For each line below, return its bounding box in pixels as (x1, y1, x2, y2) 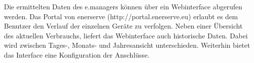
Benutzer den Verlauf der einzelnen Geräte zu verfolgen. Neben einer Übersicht (4, 21, 243, 31)
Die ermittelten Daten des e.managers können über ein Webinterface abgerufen (4, 1, 242, 11)
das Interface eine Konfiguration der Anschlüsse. (4, 49, 150, 60)
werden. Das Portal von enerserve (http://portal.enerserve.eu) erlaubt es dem (4, 11, 238, 21)
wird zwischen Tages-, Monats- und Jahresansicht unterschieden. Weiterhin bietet (4, 40, 250, 50)
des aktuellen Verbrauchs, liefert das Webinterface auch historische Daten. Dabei (4, 30, 248, 40)
